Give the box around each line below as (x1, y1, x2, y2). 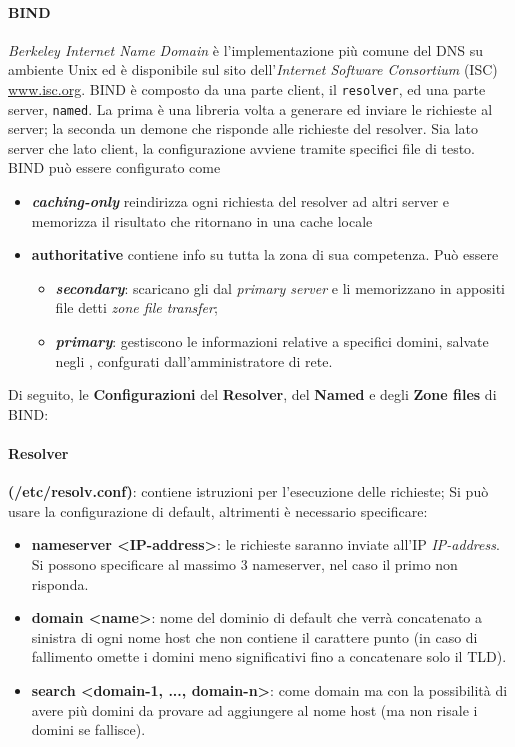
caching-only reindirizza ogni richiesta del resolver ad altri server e (31, 191, 450, 212)
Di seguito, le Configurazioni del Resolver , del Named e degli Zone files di (8, 384, 497, 405)
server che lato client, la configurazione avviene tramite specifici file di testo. (8, 137, 476, 158)
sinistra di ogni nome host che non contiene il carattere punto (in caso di (31, 626, 478, 647)
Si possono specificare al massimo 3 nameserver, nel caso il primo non (31, 554, 458, 574)
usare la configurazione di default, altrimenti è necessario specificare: (8, 500, 428, 521)
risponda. (31, 573, 89, 594)
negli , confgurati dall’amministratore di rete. (55, 350, 333, 371)
